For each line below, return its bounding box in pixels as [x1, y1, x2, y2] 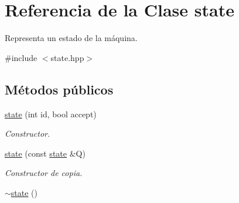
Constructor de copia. [5, 167, 83, 179]
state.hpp [50, 51, 84, 63]
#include [5, 51, 37, 63]
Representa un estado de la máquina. [5, 32, 138, 44]
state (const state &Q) [5, 147, 86, 159]
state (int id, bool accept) [5, 107, 97, 120]
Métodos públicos [5, 80, 114, 98]
